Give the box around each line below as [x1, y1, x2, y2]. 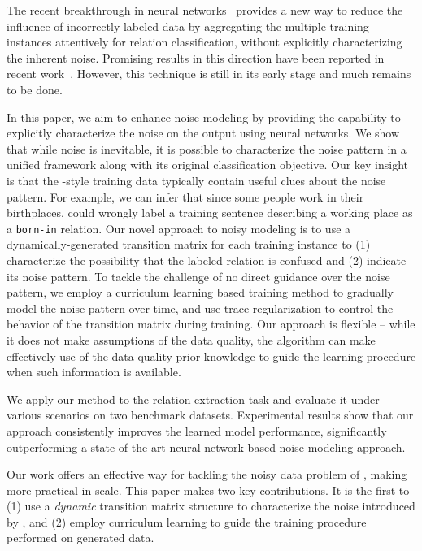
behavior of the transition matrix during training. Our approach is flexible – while [7, 315, 415, 332]
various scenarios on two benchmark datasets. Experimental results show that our [7, 406, 414, 423]
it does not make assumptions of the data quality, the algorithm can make [7, 331, 376, 348]
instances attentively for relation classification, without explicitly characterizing [7, 33, 402, 50]
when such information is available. [7, 363, 181, 380]
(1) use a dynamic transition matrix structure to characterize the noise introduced [7, 497, 415, 514]
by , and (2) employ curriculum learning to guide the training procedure [7, 513, 367, 530]
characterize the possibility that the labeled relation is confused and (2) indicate [7, 251, 407, 268]
